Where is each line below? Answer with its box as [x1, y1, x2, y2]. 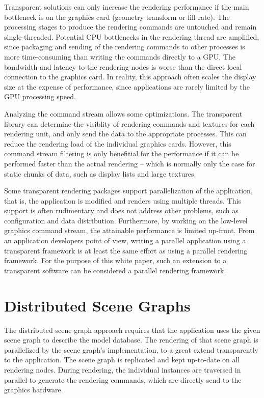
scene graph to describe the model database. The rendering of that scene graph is [4, 334, 258, 345]
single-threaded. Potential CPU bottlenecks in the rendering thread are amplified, [4, 31, 259, 42]
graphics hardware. [4, 384, 63, 395]
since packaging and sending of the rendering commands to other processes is [4, 41, 245, 52]
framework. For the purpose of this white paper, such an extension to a [4, 255, 227, 266]
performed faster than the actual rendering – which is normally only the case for [4, 158, 255, 168]
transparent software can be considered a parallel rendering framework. [4, 265, 226, 275]
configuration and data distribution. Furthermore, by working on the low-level [4, 215, 248, 225]
